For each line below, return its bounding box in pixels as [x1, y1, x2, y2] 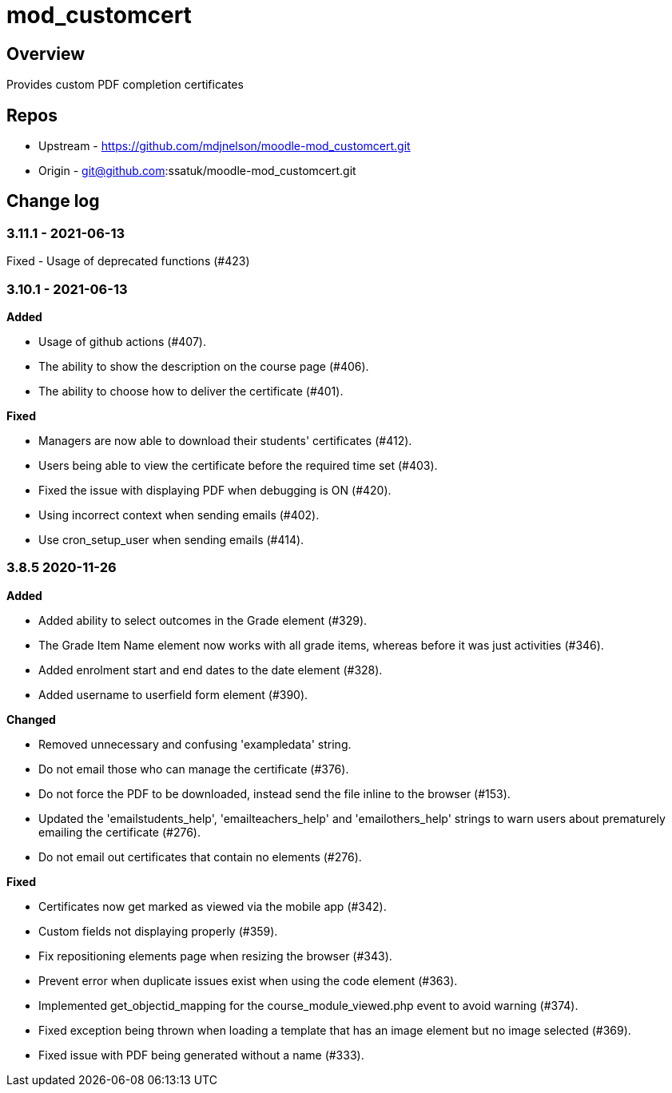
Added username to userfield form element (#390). [38, 687, 308, 702]
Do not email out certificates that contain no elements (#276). [38, 849, 362, 864]
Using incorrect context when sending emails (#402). [38, 507, 320, 522]
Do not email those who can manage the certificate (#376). [38, 761, 349, 776]
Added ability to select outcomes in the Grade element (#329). [38, 613, 368, 627]
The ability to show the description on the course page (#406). [38, 359, 369, 373]
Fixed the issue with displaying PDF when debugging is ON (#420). [38, 483, 392, 497]
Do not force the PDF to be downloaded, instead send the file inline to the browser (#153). [38, 786, 511, 801]
